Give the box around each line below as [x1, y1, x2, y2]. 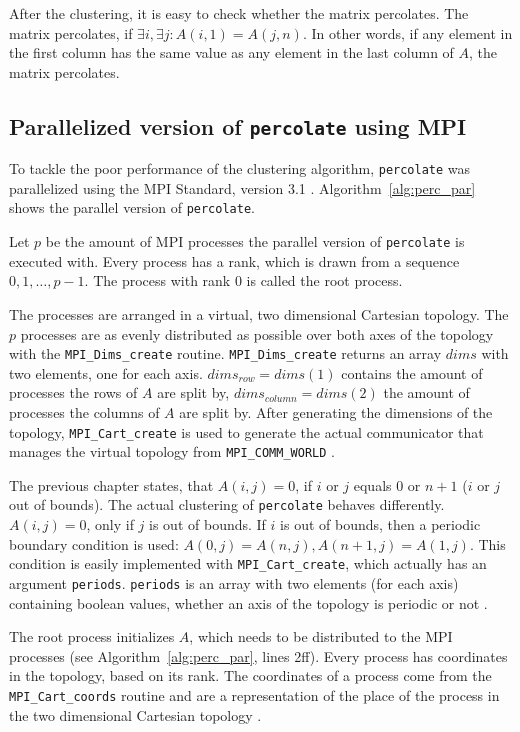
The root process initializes [9, 626, 175, 647]
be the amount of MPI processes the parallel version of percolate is [45, 231, 465, 252]
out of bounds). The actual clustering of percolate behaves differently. [9, 494, 445, 515]
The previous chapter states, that [9, 474, 214, 495]
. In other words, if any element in [302, 22, 513, 43]
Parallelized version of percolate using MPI [9, 110, 467, 141]
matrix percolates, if [9, 22, 133, 43]
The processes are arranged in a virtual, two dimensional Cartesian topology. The [9, 303, 509, 324]
